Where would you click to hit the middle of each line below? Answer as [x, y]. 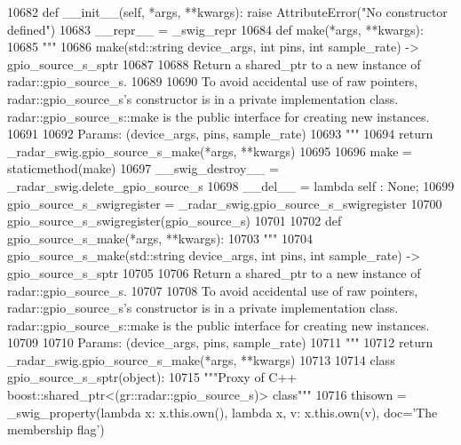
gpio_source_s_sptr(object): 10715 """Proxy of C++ [152, 377]
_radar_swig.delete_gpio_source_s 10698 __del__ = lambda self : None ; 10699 [231, 185]
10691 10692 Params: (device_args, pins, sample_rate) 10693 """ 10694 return [220, 134]
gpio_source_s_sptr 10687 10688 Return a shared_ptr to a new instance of [214, 64]
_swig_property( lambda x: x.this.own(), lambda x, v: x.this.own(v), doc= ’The [223, 412]
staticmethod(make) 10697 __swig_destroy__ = [143, 168]
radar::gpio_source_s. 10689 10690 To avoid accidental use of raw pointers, [213, 81]
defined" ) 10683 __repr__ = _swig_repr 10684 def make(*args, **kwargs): [215, 29]
